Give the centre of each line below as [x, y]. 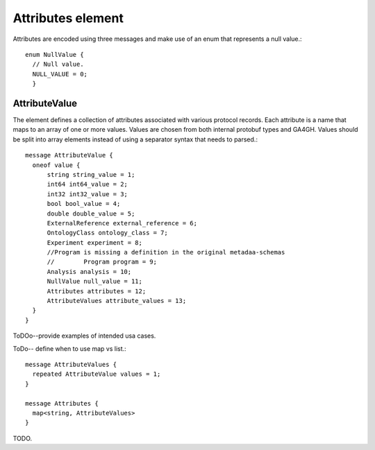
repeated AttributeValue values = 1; [97, 374]
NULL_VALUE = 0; [60, 74]
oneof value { [56, 165]
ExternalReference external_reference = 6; [122, 223]
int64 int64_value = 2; [87, 184]
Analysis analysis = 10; [89, 271]
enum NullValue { [55, 54]
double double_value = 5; [91, 214]
